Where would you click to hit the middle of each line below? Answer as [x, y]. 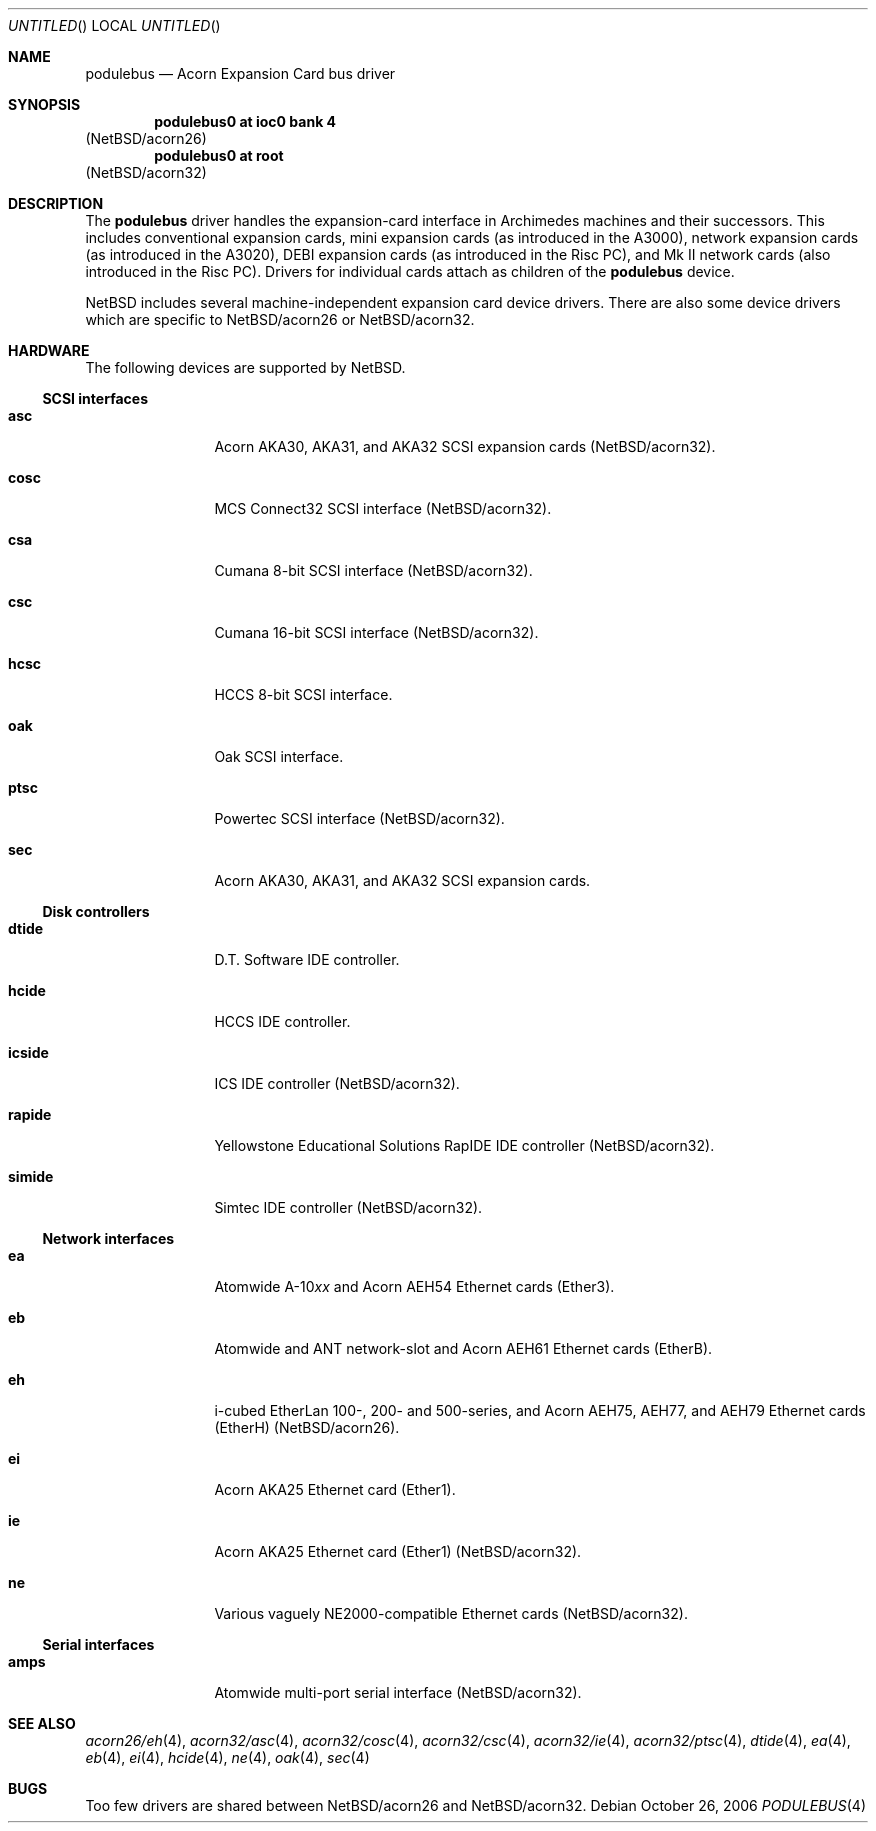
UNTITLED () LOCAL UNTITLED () [114, 25]
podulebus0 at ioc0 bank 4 [245, 121]
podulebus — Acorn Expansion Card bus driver [240, 73]
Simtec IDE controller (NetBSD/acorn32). [348, 1207]
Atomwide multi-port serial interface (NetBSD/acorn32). [398, 1692]
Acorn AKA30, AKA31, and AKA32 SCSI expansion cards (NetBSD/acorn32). [465, 446]
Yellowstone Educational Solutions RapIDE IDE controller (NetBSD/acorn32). [464, 1145]
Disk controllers [96, 911]
